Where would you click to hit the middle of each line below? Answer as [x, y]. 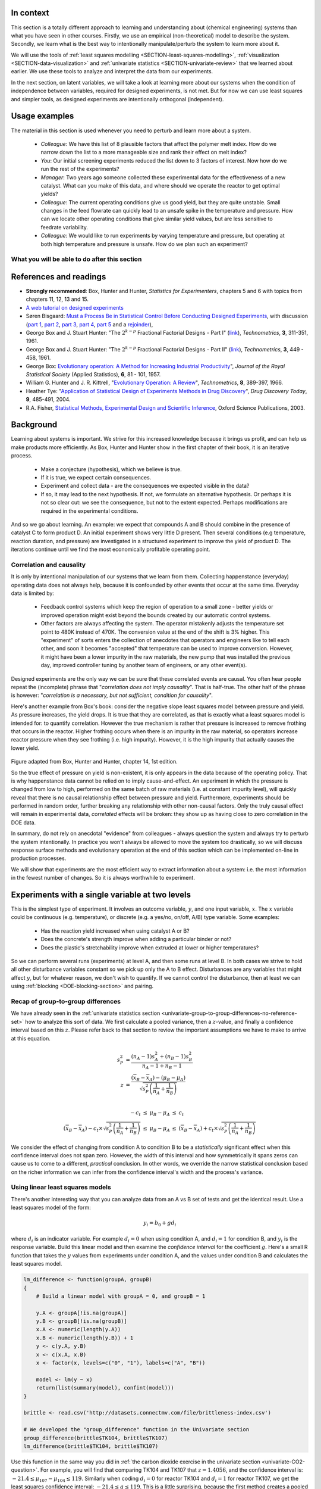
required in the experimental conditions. [89, 511]
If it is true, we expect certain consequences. [96, 478]
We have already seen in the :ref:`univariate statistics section [86, 1013]
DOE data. [23, 823]
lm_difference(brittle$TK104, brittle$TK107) [91, 1446]
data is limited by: [33, 593]
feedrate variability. [64, 227]
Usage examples [43, 116]
